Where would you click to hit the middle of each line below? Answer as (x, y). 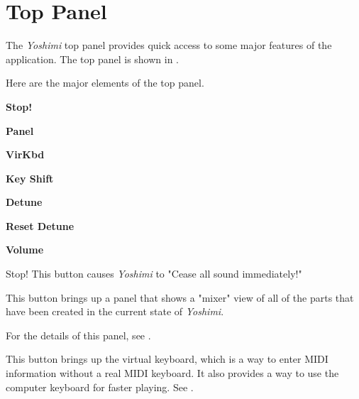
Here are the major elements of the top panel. (105, 83)
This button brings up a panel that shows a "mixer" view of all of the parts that (180, 297)
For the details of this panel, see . (78, 335)
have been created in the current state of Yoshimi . (115, 311)
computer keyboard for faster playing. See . (100, 387)
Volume (25, 250)
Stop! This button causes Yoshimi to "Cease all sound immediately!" (154, 274)
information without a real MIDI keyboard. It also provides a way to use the (172, 373)
